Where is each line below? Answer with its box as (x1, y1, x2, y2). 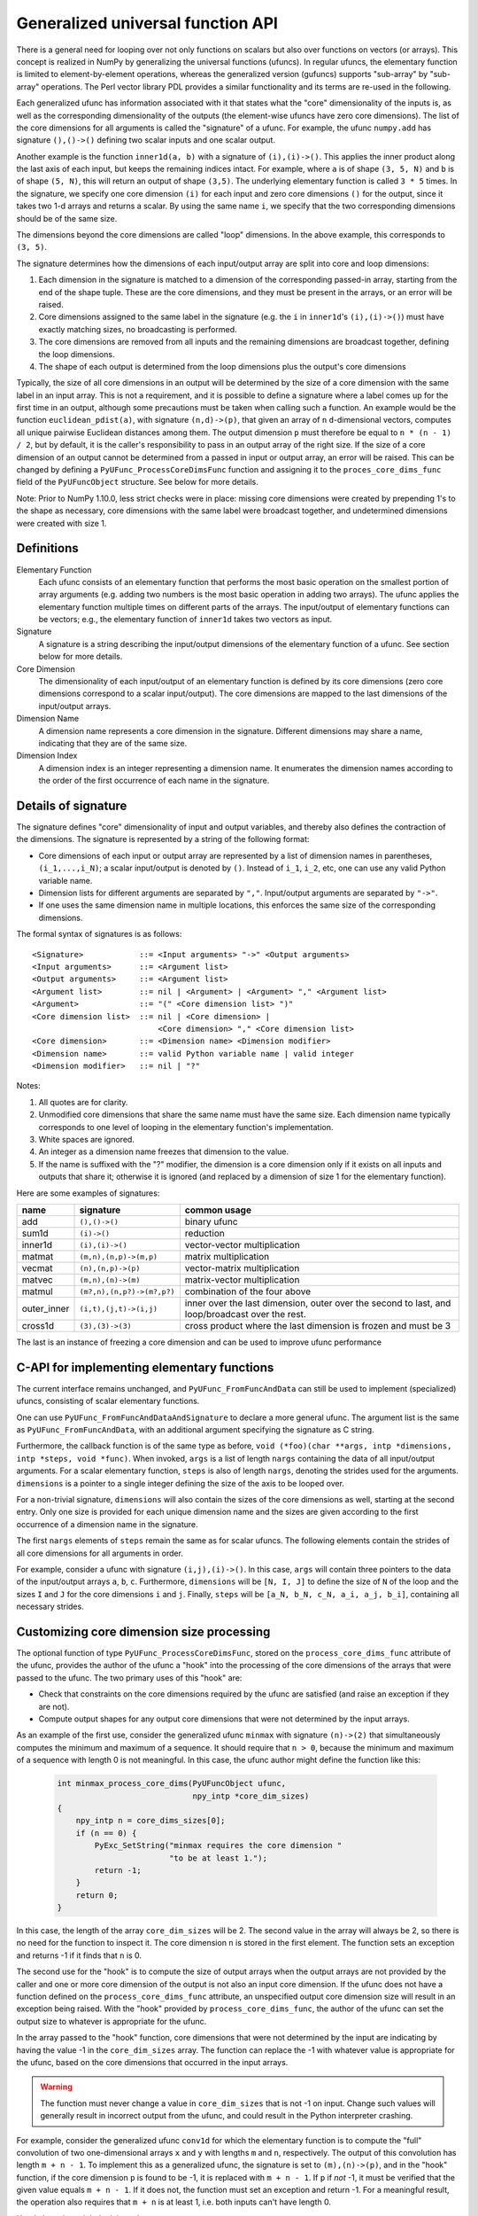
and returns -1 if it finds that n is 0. (16, 1950, 142, 1961)
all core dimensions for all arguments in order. (16, 1548, 183, 1558)
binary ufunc (184, 1215, 238, 1228)
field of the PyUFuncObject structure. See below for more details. (16, 477, 258, 488)
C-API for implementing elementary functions (16, 1360, 274, 1375)
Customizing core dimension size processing (16, 1624, 271, 1639)
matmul (21, 1285, 53, 1298)
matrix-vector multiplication (184, 1274, 300, 1285)
